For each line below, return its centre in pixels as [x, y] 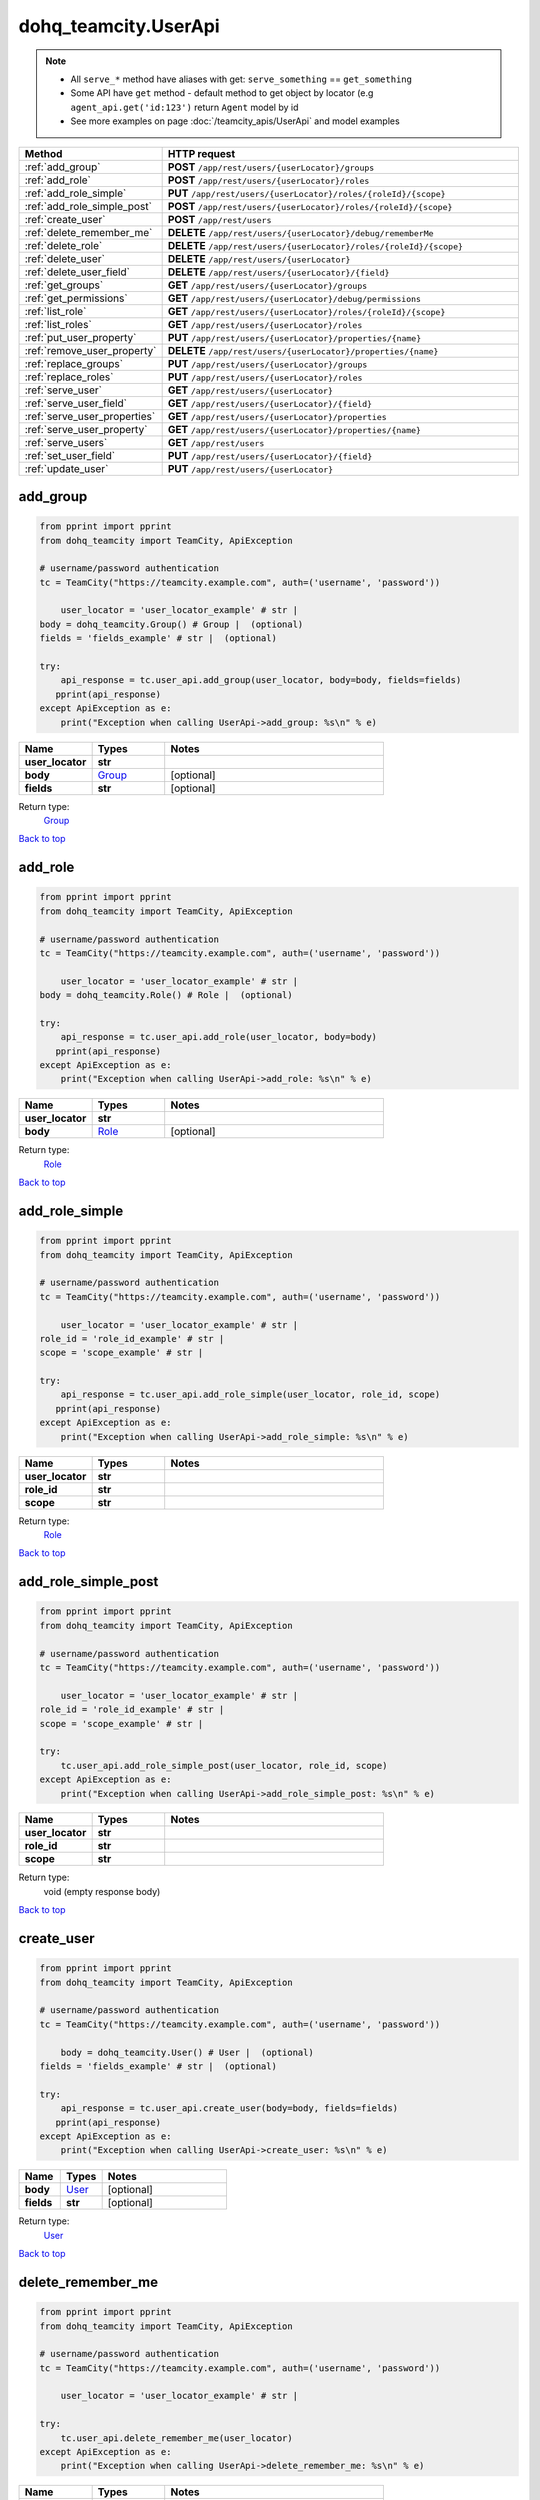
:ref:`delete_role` [63, 245]
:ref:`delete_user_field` [77, 272]
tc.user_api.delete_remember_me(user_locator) [177, 2438]
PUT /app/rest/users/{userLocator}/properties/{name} [294, 337]
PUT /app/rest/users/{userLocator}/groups [267, 363]
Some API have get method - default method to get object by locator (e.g [222, 93]
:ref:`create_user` [65, 219]
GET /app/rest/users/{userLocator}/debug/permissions [294, 298]
